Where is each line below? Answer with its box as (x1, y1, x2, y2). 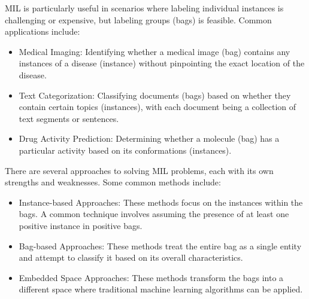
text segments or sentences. (19, 112, 119, 124)
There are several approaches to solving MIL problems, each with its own (5, 164, 274, 176)
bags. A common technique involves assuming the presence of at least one (19, 208, 289, 220)
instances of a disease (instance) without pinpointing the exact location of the (19, 57, 305, 69)
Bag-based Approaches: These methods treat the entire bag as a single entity (19, 239, 302, 252)
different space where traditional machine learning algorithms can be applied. (19, 283, 303, 295)
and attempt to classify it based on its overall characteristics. (19, 251, 243, 264)
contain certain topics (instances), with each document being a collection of (19, 100, 296, 113)
